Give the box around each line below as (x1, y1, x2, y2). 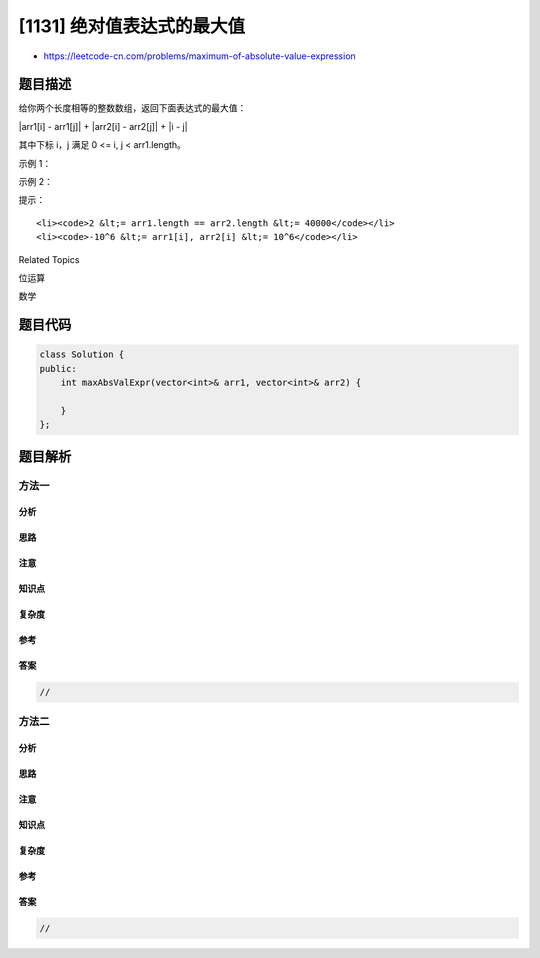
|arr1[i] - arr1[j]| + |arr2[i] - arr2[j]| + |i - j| (18, 120, 189, 132)
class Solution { (39, 349, 125, 360)
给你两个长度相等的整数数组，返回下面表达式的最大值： (18, 102, 247, 114)
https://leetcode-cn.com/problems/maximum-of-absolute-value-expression (43, 50, 357, 62)
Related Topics (18, 253, 80, 265)
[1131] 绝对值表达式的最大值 (18, 15, 246, 37)
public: (39, 363, 77, 374)
